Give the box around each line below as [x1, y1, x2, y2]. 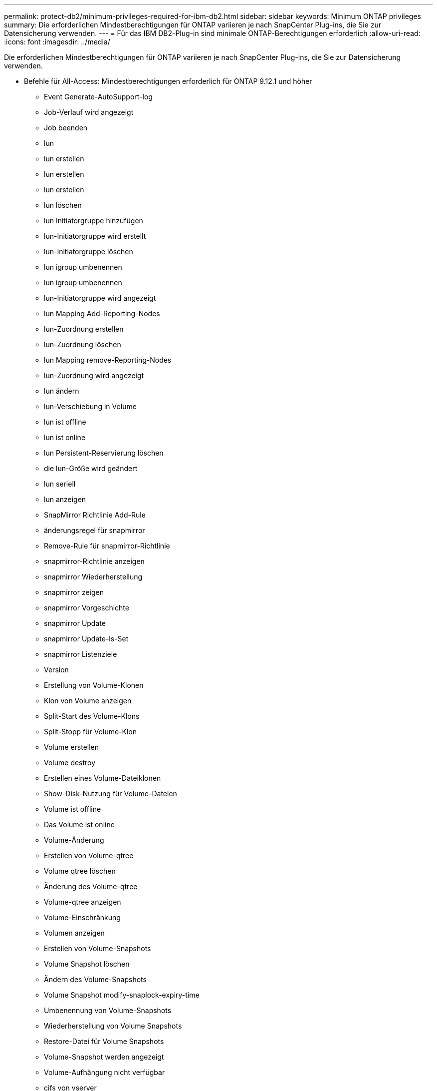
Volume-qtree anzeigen [44, 898, 121, 906]
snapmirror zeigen [44, 588, 104, 596]
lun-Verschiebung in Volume [44, 402, 137, 411]
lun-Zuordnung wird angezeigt [44, 371, 144, 380]
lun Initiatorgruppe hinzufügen [44, 216, 143, 225]
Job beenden [44, 123, 88, 132]
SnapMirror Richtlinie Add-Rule [44, 511, 146, 519]
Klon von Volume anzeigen [44, 696, 132, 705]
